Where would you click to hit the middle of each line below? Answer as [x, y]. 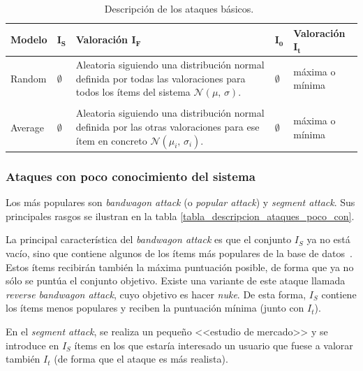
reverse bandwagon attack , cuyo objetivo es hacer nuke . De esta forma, [156, 294]
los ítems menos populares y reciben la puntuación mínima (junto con [155, 308]
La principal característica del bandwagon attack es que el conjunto [149, 239]
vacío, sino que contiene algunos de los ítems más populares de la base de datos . [179, 253]
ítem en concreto [111, 140]
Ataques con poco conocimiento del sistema [131, 176]
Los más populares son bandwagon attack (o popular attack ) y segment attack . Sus [180, 202]
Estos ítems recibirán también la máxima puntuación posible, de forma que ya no [180, 267]
